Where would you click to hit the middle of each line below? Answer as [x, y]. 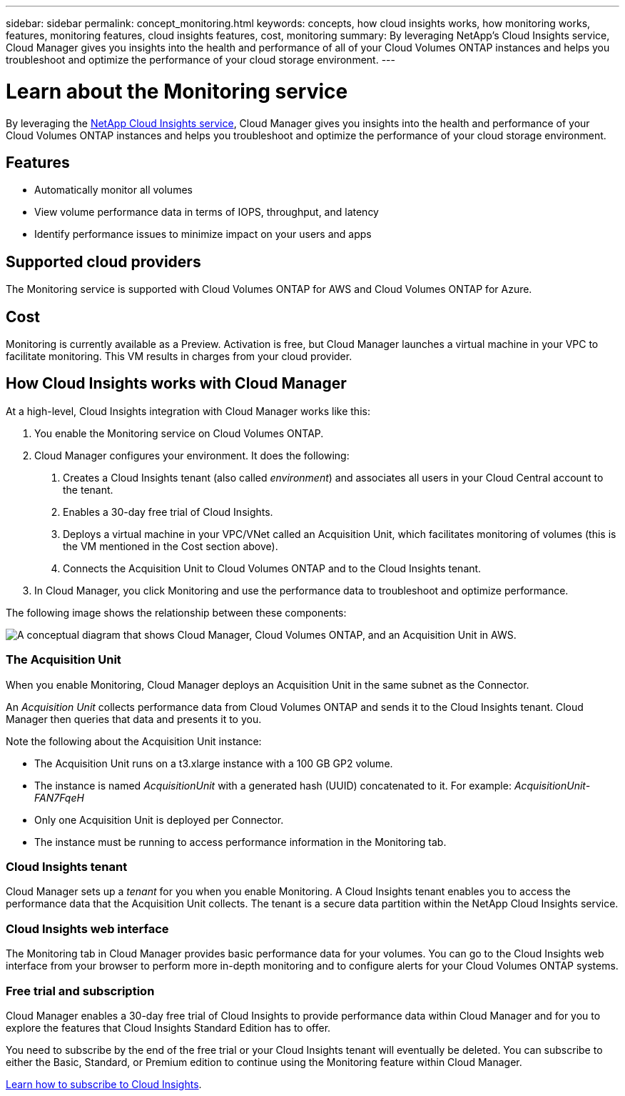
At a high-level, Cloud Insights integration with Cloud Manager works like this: [188, 411]
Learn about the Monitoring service [177, 91]
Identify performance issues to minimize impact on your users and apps [203, 234]
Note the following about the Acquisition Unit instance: [134, 741]
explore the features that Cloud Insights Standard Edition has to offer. [168, 1027]
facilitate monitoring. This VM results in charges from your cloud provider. [179, 357]
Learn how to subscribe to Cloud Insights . [104, 1084]
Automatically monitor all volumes [113, 190]
